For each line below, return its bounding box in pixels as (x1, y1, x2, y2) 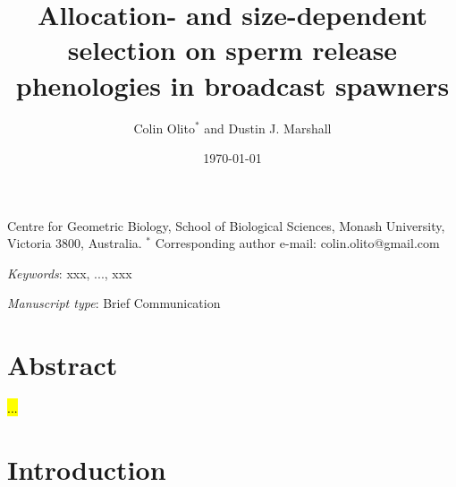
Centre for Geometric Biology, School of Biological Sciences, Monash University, (7, 216, 445, 235)
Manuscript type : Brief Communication (7, 294, 221, 312)
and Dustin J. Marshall (204, 118, 332, 137)
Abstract (7, 346, 118, 383)
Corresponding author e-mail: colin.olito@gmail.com (155, 234, 440, 252)
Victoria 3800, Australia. (7, 234, 142, 252)
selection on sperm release (67, 31, 398, 68)
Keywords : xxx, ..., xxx (7, 263, 132, 282)
